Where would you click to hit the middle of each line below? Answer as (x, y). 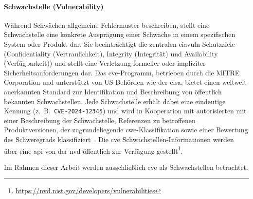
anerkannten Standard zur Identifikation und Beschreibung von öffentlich (113, 91)
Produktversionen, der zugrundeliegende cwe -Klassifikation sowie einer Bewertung (126, 130)
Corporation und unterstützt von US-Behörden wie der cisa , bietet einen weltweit (125, 82)
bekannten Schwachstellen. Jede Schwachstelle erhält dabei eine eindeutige (115, 101)
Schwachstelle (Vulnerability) (54, 6)
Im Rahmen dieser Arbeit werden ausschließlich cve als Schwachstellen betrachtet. (126, 167)
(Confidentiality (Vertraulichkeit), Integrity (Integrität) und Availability (111, 53)
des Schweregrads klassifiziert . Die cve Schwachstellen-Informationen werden (119, 139)
